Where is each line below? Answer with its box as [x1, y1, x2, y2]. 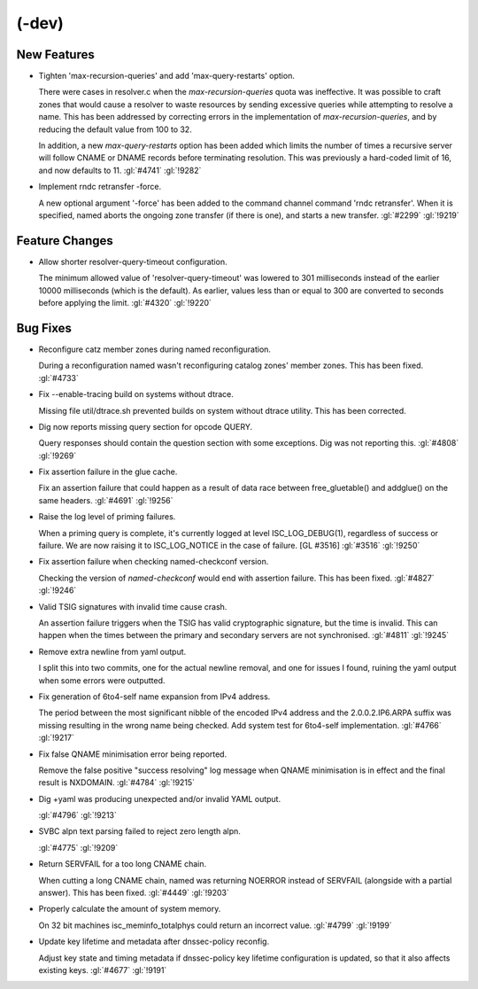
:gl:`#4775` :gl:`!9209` [38, 842, 119, 853]
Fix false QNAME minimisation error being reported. [38, 749, 227, 759]
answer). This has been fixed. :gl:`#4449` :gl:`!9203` [38, 887, 229, 899]
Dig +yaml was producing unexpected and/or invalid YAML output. [38, 793, 281, 804]
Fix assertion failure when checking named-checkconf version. [38, 557, 269, 567]
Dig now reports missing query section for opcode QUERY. [38, 421, 252, 432]
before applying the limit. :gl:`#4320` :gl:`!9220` [38, 298, 212, 308]
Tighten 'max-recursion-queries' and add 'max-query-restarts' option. [38, 71, 296, 82]
